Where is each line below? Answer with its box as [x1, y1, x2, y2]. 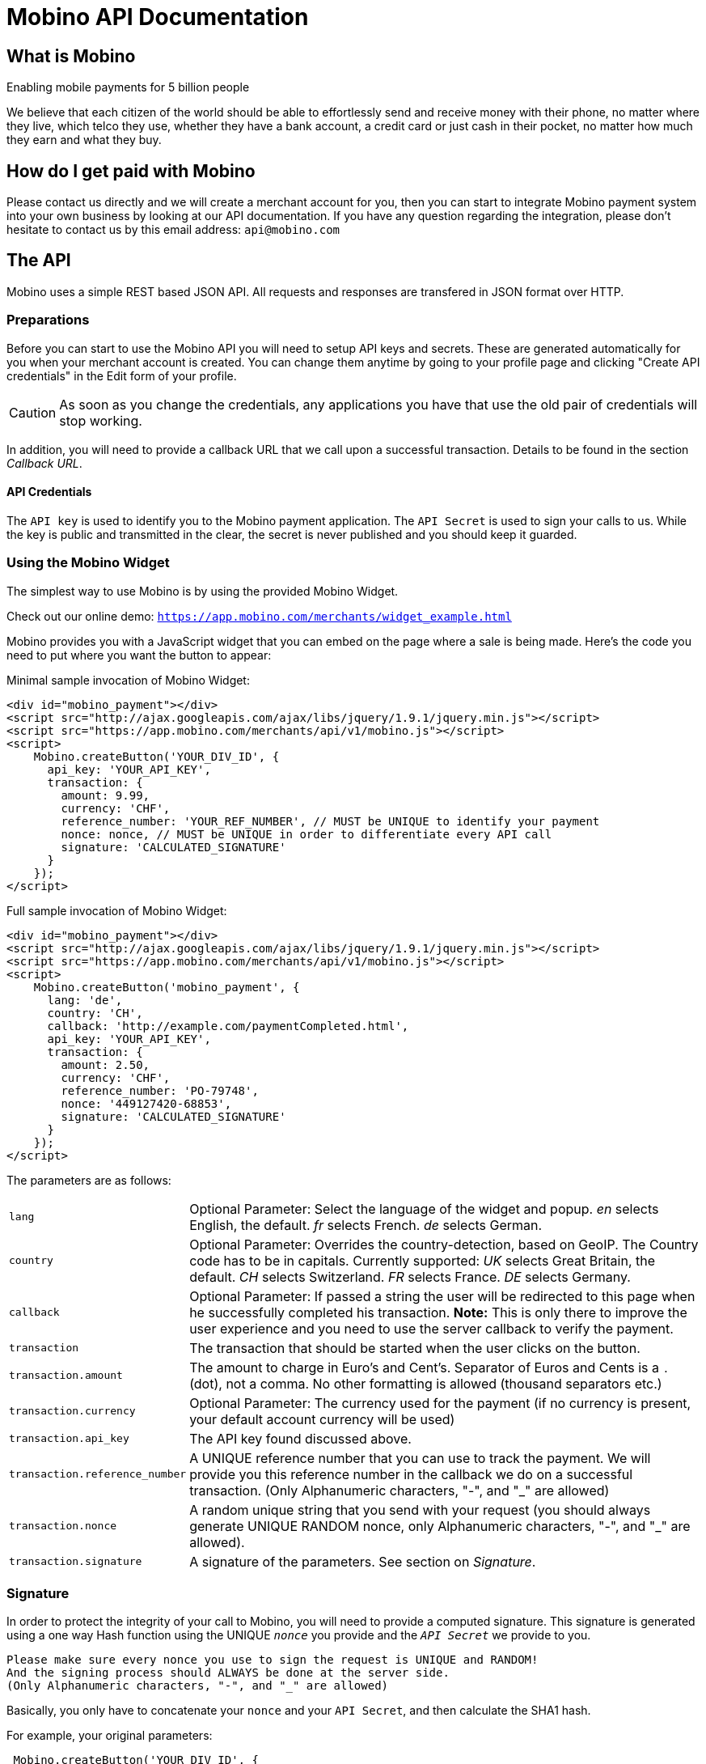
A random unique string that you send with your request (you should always [189, 1501, 651, 1518]
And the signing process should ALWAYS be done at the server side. [6, 1666, 450, 1680]
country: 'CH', [47, 1006, 143, 1020]
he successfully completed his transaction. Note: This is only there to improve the [189, 1304, 687, 1321]
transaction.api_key [9, 1432, 129, 1445]
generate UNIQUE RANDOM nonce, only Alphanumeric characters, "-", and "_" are [189, 1517, 691, 1534]
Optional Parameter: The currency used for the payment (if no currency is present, [189, 1394, 691, 1411]
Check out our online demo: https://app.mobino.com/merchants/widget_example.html [6, 608, 512, 623]
